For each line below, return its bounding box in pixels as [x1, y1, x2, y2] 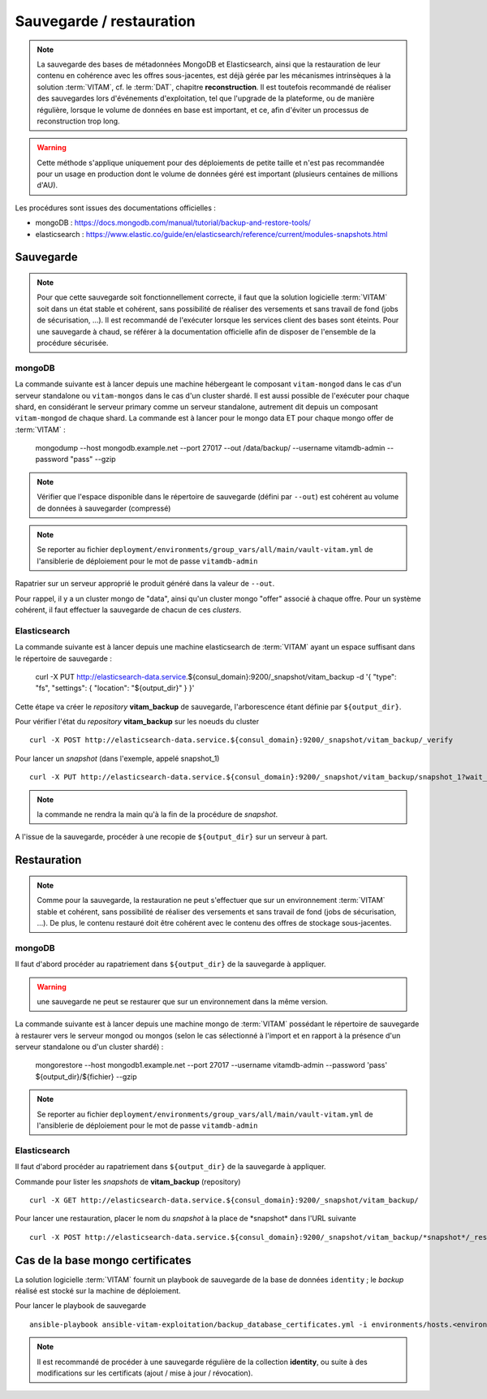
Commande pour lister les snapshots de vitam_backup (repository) [15, 1177, 241, 1186]
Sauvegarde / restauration [15, 12, 196, 30]
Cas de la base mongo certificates [15, 1253, 192, 1267]
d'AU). [37, 180, 58, 190]
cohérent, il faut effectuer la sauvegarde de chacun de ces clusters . [15, 605, 242, 615]
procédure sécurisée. [37, 338, 109, 348]
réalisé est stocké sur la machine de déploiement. [15, 1286, 182, 1296]
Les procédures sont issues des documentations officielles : [15, 203, 217, 213]
